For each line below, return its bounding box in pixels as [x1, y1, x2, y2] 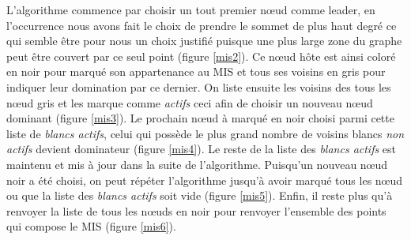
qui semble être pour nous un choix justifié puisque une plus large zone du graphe [6, 32, 402, 49]
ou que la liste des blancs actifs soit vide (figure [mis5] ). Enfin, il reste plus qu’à [6, 187, 393, 204]
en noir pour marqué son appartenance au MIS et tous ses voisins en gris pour [6, 63, 386, 80]
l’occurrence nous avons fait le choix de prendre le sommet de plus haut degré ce [6, 17, 397, 33]
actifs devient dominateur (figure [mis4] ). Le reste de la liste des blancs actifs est [6, 141, 397, 157]
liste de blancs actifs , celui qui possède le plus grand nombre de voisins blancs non [6, 125, 405, 141]
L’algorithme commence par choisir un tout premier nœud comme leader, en [6, 2, 375, 17]
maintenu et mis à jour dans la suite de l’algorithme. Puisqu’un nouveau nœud [6, 156, 388, 172]
